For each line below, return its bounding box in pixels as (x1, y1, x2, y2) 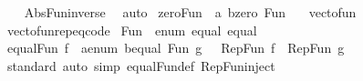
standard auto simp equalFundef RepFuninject (6, 56, 275, 75)
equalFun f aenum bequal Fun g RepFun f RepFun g (6, 38, 345, 57)
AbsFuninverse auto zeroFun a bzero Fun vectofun (24, 3, 357, 21)
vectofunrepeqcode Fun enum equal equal (6, 20, 257, 39)
